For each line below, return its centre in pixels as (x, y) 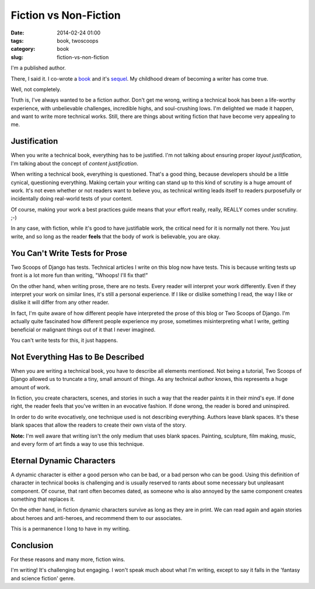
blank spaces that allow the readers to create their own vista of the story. (99, 425)
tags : (17, 40)
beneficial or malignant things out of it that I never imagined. (83, 330)
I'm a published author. (38, 68)
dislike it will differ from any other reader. (60, 302)
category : (23, 49)
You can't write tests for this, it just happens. (64, 340)
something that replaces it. (43, 499)
